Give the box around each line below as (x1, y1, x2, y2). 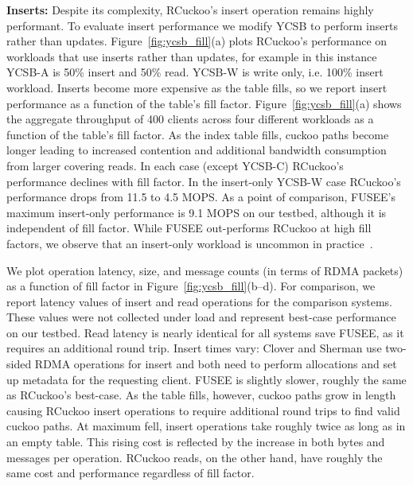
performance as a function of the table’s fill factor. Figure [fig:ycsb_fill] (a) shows (6, 95, 402, 111)
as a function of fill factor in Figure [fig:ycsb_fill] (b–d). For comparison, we (6, 278, 376, 294)
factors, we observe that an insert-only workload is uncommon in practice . (6, 235, 373, 251)
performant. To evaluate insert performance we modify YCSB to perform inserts (6, 17, 398, 33)
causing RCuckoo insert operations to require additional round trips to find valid (6, 402, 400, 418)
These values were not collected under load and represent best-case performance (6, 309, 396, 325)
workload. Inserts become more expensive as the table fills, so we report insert (6, 79, 388, 95)
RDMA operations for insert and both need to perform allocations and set (34, 356, 397, 372)
